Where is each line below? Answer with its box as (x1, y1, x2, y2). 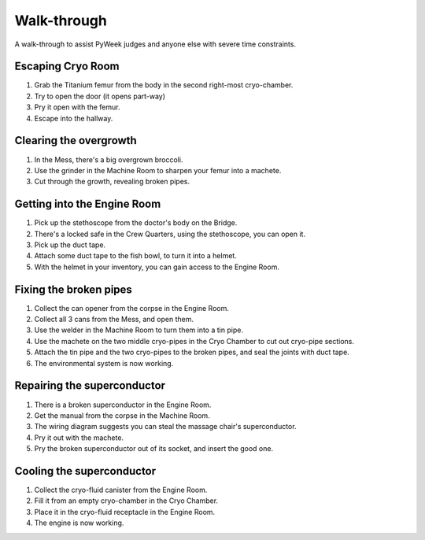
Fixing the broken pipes (14, 283, 133, 296)
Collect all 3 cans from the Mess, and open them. (34, 315, 194, 324)
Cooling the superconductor (14, 464, 157, 478)
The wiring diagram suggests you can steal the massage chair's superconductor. (34, 422, 297, 431)
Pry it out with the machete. (34, 433, 124, 442)
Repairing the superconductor (14, 379, 165, 393)
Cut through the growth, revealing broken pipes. (34, 177, 190, 187)
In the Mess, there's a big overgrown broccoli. (34, 154, 183, 165)
